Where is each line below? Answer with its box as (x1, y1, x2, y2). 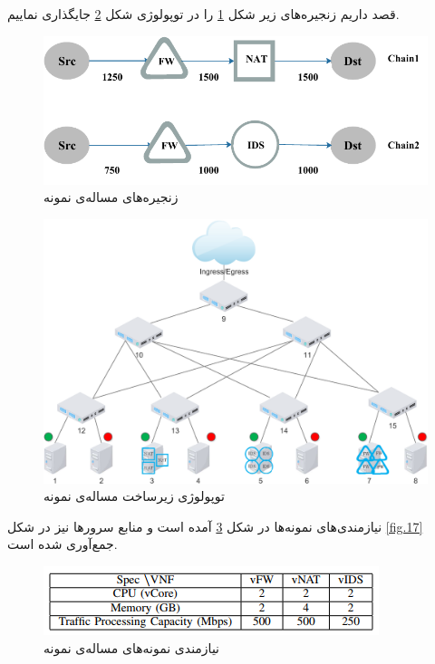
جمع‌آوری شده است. (7, 534, 118, 553)
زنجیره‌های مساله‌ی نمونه (43, 188, 179, 207)
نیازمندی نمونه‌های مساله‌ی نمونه (43, 638, 220, 657)
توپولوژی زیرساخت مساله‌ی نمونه (43, 486, 225, 505)
